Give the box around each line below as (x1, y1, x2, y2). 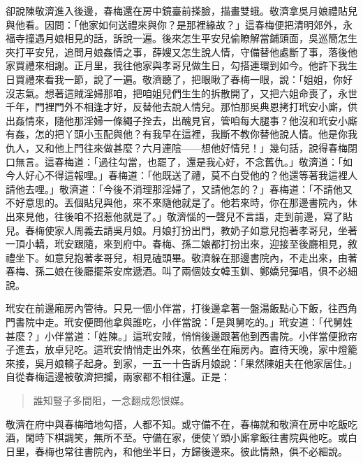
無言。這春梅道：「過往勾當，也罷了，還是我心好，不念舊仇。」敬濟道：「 (15, 154, 343, 169)
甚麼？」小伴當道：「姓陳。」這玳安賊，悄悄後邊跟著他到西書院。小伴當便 (6, 328, 338, 343)
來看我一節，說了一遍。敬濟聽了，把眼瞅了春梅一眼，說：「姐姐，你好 (34, 71, 353, 86)
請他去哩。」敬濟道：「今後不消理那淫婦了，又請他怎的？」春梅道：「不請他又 (6, 181, 353, 196)
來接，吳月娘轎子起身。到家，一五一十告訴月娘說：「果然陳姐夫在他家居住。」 (6, 355, 357, 370)
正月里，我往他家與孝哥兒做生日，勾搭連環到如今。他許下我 (73, 58, 348, 73)
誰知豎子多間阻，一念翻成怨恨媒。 (33, 393, 190, 408)
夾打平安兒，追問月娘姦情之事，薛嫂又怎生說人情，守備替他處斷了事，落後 (6, 44, 348, 59)
